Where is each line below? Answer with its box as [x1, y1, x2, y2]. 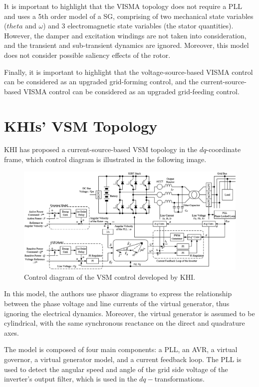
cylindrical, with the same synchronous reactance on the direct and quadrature [4, 318, 245, 328]
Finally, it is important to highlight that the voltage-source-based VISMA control [4, 66, 253, 77]
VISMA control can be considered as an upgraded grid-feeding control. [23, 86, 240, 96]
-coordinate [206, 144, 241, 155]
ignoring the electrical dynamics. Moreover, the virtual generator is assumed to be [4, 308, 255, 318]
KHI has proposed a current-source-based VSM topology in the [4, 144, 198, 155]
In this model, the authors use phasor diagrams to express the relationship [4, 288, 232, 299]
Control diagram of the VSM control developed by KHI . [24, 271, 196, 282]
